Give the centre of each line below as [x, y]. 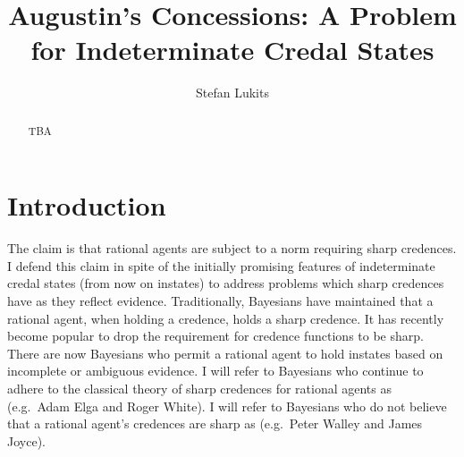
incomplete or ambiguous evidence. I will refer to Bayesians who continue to [215, 371]
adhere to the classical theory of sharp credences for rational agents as [199, 389]
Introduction [87, 205]
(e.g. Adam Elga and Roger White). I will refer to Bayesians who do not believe [227, 406]
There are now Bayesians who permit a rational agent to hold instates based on [225, 353]
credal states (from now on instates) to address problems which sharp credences [226, 283]
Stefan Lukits [232, 93]
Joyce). [26, 440]
